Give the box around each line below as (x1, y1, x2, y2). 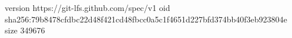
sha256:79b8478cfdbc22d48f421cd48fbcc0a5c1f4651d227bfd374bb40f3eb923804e (5, 13, 287, 25)
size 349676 (5, 24, 45, 36)
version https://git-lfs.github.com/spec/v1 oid (5, 2, 170, 13)
